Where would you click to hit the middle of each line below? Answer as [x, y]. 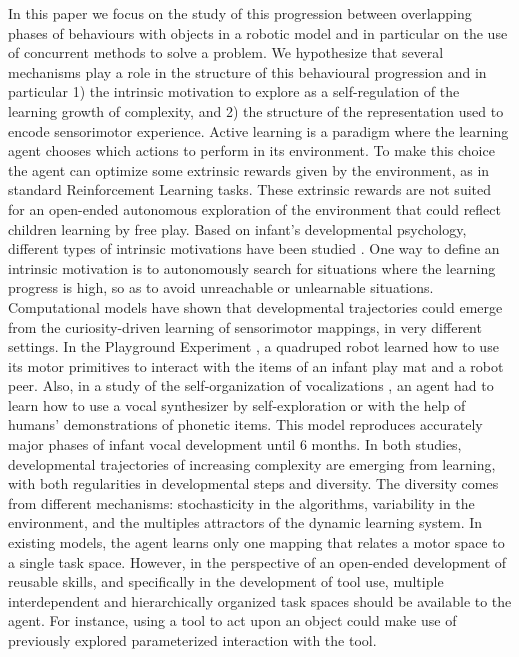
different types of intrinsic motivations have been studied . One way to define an [254, 248]
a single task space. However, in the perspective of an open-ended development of [257, 561]
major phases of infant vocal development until [152, 444]
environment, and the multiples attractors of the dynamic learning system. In [245, 522]
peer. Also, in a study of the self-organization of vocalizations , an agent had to [251, 385]
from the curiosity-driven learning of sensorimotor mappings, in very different [245, 326]
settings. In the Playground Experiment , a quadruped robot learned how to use [253, 346]
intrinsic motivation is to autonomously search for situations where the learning [252, 267]
